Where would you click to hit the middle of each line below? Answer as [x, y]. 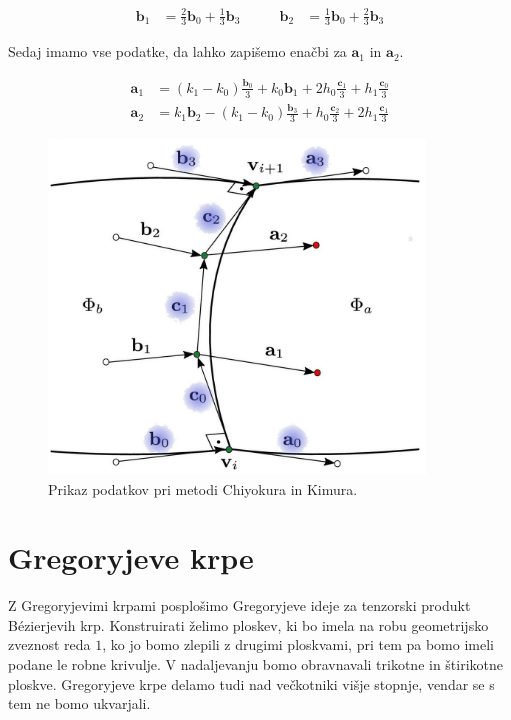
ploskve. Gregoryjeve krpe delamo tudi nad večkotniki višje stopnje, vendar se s [251, 683]
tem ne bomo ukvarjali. [79, 703]
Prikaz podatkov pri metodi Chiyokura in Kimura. [203, 488]
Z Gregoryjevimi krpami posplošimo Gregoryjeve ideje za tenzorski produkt [239, 605]
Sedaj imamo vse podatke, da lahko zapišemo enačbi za [177, 51]
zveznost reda [49, 644]
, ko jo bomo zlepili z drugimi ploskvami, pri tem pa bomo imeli [298, 644]
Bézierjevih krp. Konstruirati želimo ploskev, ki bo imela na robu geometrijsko [248, 624]
